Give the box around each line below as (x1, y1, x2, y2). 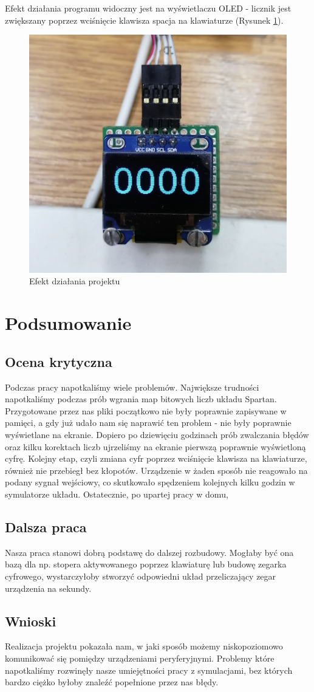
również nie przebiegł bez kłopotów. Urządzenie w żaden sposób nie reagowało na (5, 464, 308, 476)
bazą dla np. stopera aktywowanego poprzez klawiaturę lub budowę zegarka (5, 558, 287, 570)
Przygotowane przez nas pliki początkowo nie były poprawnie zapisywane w (5, 404, 287, 417)
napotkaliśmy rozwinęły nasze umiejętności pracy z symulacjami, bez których (5, 663, 293, 676)
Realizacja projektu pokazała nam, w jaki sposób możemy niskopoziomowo (5, 640, 283, 653)
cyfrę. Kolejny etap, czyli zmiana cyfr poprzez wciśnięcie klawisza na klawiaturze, (5, 452, 307, 465)
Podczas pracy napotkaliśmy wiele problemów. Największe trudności (5, 380, 259, 393)
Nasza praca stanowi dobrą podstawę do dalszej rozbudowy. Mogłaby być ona (5, 546, 294, 558)
